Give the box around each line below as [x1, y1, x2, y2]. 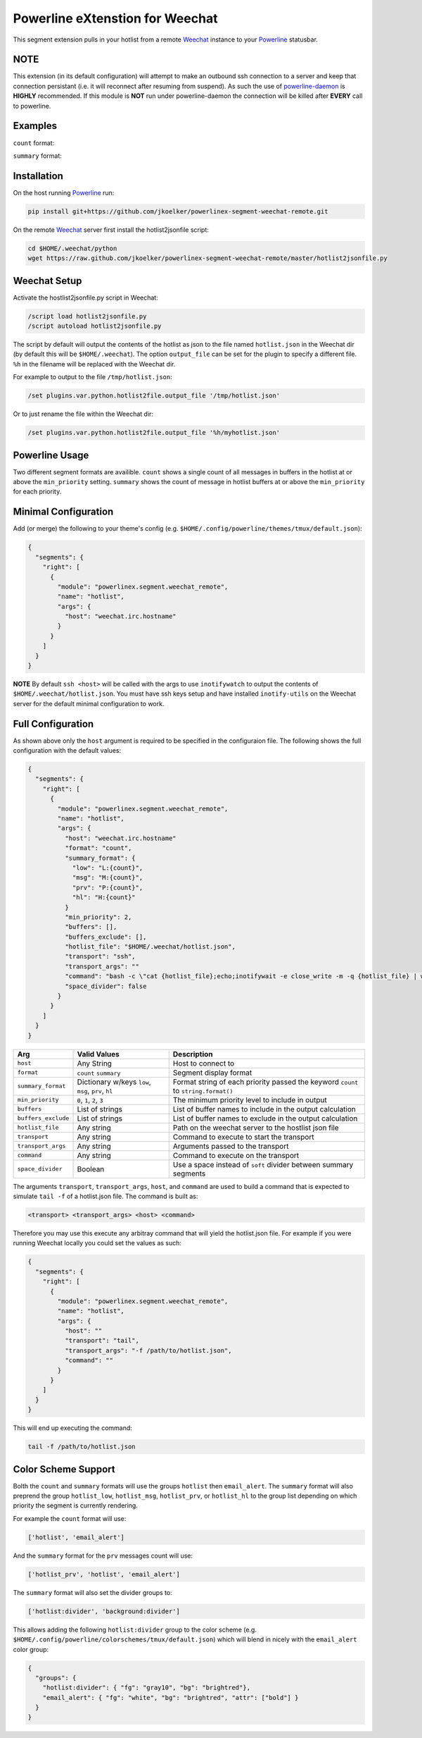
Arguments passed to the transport [172, 1141, 289, 1151]
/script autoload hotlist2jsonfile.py [27, 322, 162, 331]
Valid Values [77, 1049, 120, 1059]
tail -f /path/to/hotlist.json [27, 1443, 136, 1451]
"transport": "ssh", [64, 952, 136, 961]
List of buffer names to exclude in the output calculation [172, 1114, 358, 1123]
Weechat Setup [13, 275, 82, 287]
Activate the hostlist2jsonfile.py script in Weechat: [13, 293, 158, 302]
